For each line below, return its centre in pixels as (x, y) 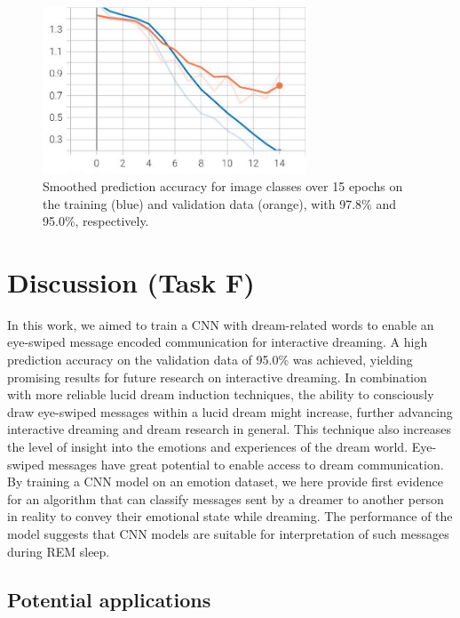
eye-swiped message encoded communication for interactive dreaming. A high (218, 342)
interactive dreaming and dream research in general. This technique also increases (229, 429)
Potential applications (109, 599)
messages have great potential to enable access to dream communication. (246, 464)
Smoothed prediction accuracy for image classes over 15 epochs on (223, 185)
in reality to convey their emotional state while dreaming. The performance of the (230, 516)
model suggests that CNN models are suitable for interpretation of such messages (228, 534)
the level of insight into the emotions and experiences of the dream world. (208, 447)
